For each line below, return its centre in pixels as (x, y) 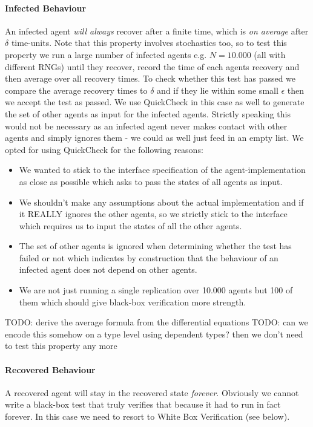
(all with (270, 54)
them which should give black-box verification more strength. (133, 302)
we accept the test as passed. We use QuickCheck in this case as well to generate (155, 102)
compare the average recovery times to (76, 90)
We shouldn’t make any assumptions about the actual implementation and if (161, 202)
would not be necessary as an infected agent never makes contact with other (146, 125)
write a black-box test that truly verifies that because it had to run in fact (143, 404)
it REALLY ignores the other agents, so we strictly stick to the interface (153, 214)
